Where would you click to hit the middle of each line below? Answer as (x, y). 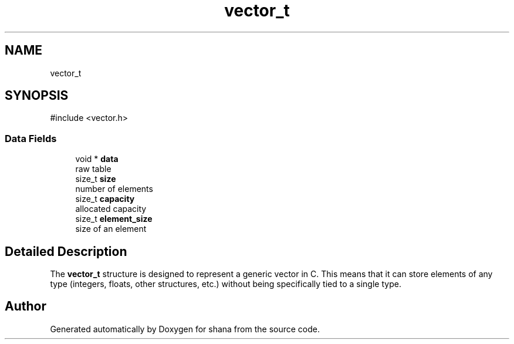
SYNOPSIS (37, 96)
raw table (93, 169)
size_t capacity (105, 199)
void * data (97, 159)
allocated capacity (111, 209)
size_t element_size (114, 219)
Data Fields (31, 138)
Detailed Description (66, 251)
